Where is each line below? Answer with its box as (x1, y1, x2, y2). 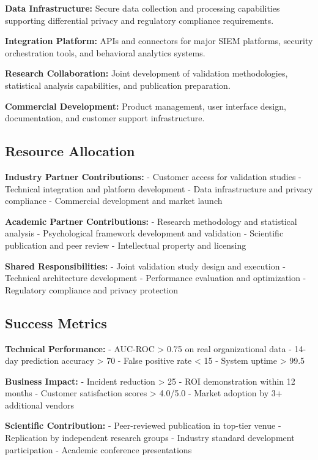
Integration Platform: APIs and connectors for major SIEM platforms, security (5, 34, 313, 47)
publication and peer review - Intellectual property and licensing (5, 238, 246, 251)
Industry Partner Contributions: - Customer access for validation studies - (5, 170, 301, 183)
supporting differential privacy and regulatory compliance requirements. (5, 13, 274, 26)
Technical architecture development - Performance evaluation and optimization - (5, 271, 306, 284)
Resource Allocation (5, 141, 135, 160)
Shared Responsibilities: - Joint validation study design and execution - (5, 259, 286, 272)
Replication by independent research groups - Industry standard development (5, 431, 295, 444)
